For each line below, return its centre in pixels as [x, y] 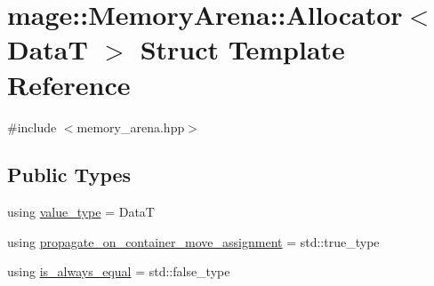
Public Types [69, 175]
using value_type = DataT [81, 212]
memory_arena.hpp [131, 127]
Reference [69, 84]
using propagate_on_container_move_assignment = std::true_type [193, 241]
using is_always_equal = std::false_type [119, 271]
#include [32, 127]
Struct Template [242, 49]
